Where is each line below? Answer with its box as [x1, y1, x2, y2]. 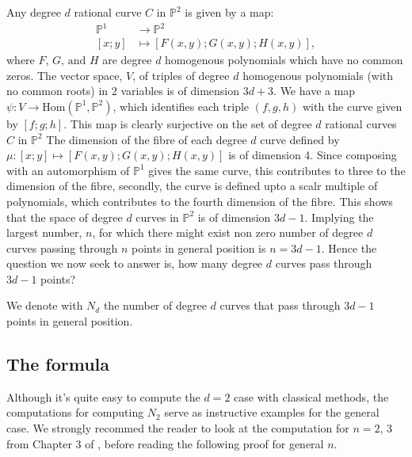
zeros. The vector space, [6, 67, 123, 83]
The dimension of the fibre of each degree [46, 131, 247, 147]
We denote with [6, 297, 83, 314]
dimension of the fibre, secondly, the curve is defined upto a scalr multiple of [6, 177, 378, 194]
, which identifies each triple [113, 97, 250, 114]
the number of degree [103, 297, 207, 314]
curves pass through [275, 255, 372, 272]
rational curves [325, 115, 397, 131]
